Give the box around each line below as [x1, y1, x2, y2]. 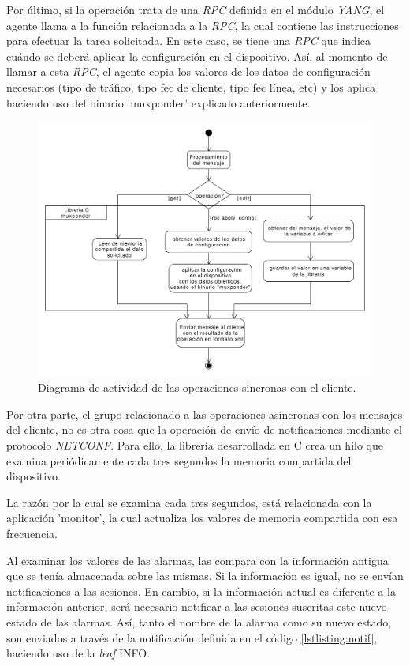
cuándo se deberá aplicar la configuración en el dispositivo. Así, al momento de [6, 47, 388, 64]
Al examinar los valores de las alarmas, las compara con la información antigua [6, 551, 389, 568]
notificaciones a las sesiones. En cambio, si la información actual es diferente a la [6, 582, 396, 599]
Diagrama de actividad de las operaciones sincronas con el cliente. [38, 379, 356, 396]
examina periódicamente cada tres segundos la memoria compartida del [6, 452, 352, 468]
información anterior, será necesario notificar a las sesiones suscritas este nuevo [6, 598, 387, 615]
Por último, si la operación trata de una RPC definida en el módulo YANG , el [6, 2, 385, 17]
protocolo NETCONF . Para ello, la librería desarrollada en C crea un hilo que [6, 437, 383, 453]
